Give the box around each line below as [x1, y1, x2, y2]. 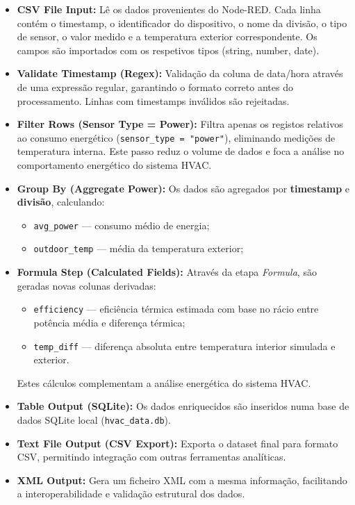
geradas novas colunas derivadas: [17, 278, 156, 292]
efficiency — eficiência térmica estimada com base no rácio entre [33, 301, 319, 316]
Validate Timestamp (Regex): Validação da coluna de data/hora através [17, 66, 343, 81]
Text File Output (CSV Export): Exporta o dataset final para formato [17, 436, 338, 450]
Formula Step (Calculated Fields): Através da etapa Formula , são [17, 265, 317, 279]
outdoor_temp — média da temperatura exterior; [33, 241, 244, 256]
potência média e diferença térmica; [33, 315, 185, 329]
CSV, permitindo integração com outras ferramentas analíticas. [17, 449, 286, 464]
